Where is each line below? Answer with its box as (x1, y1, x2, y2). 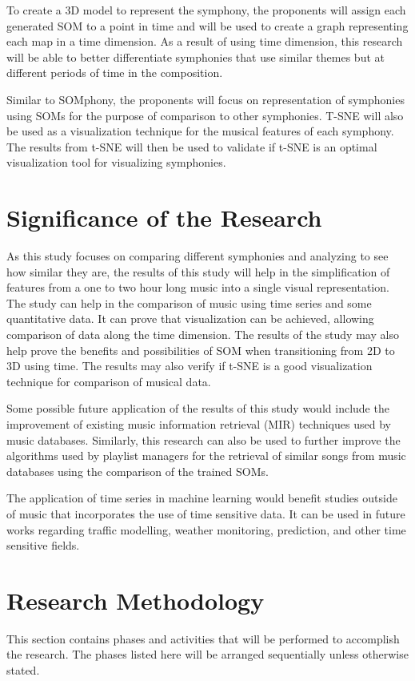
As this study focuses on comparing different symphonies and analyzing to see (6, 248, 389, 264)
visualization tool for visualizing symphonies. (6, 154, 226, 171)
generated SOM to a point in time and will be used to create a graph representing (6, 17, 409, 34)
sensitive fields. (6, 537, 80, 554)
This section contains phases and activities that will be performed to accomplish (6, 630, 400, 647)
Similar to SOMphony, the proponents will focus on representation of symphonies (6, 91, 405, 107)
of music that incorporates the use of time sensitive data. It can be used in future (6, 505, 405, 522)
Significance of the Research (6, 201, 322, 234)
